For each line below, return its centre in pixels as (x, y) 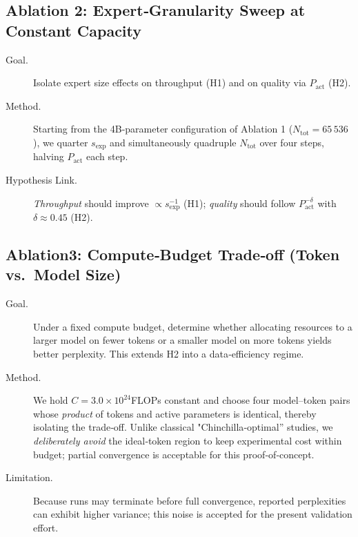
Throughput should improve (91, 203)
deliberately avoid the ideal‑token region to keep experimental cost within (188, 440)
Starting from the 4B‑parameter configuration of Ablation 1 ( (163, 129)
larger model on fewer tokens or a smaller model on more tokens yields (182, 340)
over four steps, (292, 142)
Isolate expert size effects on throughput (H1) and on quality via (170, 82)
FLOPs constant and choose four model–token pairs (240, 400)
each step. (107, 156)
